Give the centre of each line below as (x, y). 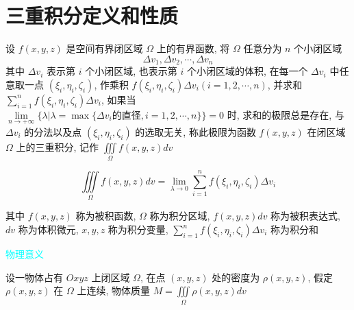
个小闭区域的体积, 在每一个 (247, 71)
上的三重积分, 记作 (58, 146)
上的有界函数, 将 (193, 48)
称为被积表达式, (305, 216)
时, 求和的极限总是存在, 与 (286, 114)
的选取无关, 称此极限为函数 (195, 131)
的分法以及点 (53, 131)
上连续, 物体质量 (113, 290)
